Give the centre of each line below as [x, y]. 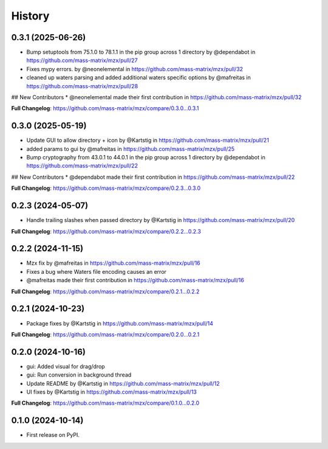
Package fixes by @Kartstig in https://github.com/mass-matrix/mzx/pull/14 [120, 323]
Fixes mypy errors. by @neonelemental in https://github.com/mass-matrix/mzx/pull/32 [135, 69]
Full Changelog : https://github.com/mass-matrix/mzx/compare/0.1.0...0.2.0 [105, 403]
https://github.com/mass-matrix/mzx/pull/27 [82, 60]
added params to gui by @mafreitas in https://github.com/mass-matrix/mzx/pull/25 [131, 148]
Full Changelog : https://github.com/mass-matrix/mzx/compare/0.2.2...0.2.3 [106, 231]
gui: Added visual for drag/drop [66, 366]
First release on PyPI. [53, 435]
